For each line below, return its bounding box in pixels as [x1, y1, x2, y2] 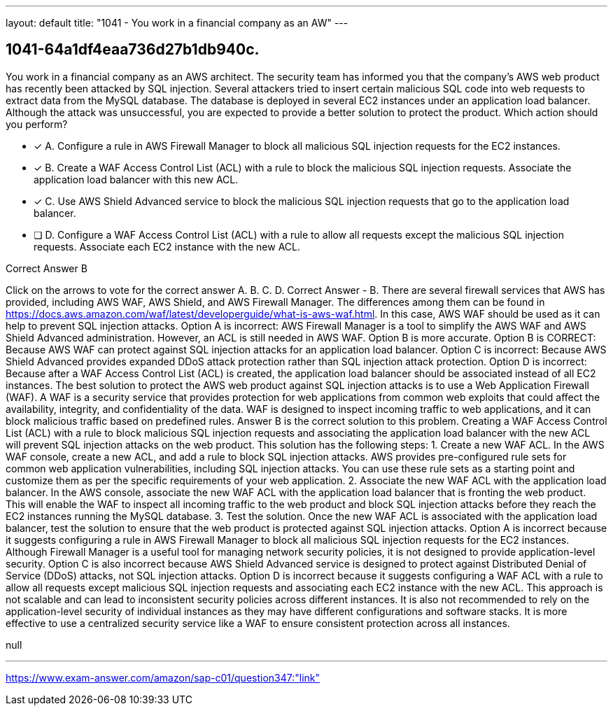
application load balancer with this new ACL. [34, 173, 239, 185]
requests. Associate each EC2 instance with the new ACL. [34, 240, 300, 253]
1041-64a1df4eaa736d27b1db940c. [6, 41, 260, 59]
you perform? [6, 118, 68, 130]
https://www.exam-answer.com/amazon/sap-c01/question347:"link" [6, 671, 320, 684]
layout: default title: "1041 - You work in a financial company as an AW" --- [6, 17, 348, 29]
